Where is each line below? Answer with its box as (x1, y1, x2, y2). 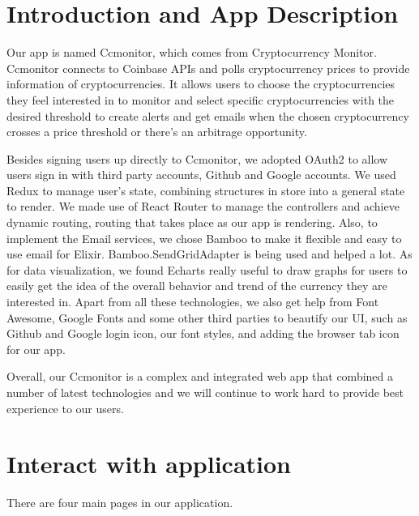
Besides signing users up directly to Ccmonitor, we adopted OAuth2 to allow (6, 150, 388, 167)
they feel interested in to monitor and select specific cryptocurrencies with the (6, 91, 395, 108)
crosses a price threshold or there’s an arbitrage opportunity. (6, 123, 307, 140)
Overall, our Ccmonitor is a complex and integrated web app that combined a (6, 368, 394, 385)
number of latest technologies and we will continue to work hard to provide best (6, 384, 404, 400)
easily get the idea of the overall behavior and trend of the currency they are (6, 277, 387, 294)
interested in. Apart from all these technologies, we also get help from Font (6, 293, 379, 310)
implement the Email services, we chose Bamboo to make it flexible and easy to (6, 229, 402, 246)
